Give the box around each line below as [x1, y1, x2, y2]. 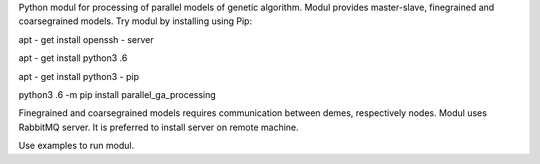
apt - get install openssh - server [18, 33, 154, 45]
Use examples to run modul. [18, 140, 135, 152]
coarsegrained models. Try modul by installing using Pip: [18, 15, 253, 27]
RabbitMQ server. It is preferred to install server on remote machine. [18, 121, 299, 133]
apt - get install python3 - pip [18, 70, 140, 82]
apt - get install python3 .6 [18, 52, 128, 64]
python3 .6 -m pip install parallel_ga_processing [18, 88, 217, 100]
